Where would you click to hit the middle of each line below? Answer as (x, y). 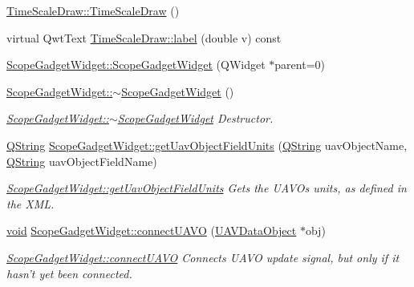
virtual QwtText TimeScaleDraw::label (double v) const (144, 37)
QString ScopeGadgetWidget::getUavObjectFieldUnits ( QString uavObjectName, (207, 145)
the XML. (30, 203)
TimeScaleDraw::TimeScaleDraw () (93, 10)
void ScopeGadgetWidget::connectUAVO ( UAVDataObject (152, 230)
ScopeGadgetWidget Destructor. (195, 118)
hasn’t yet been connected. (69, 273)
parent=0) (300, 65)
